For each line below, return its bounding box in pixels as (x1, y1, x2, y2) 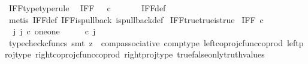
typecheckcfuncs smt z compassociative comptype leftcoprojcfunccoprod (8, 36, 283, 49)
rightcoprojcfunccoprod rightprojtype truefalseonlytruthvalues (35, 48, 265, 60)
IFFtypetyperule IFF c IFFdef (8, 2, 166, 14)
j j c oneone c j (13, 25, 96, 37)
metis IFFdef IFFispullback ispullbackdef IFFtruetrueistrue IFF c (8, 13, 264, 25)
